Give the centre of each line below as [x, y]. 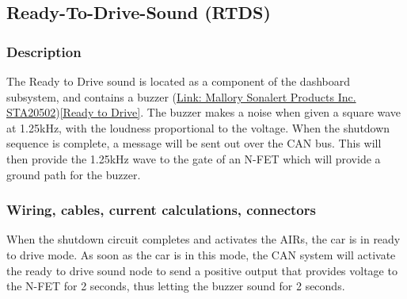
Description [44, 51]
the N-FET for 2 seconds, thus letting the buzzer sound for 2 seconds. [176, 286]
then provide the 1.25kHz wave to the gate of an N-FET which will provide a [194, 158]
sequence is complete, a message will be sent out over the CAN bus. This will [194, 143]
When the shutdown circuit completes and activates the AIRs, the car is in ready [203, 239]
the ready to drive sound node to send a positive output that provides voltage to [202, 270]
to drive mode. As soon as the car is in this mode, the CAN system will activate [201, 254]
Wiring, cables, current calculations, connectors [161, 210]
